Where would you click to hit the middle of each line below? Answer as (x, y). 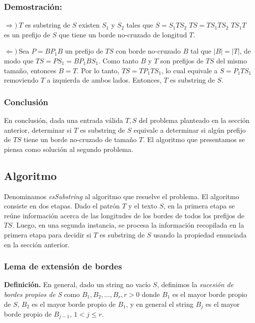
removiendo (21, 80)
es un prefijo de (27, 34)
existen (89, 25)
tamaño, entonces (30, 70)
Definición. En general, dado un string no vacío (77, 284)
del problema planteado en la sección (194, 120)
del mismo (232, 60)
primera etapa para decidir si (48, 234)
